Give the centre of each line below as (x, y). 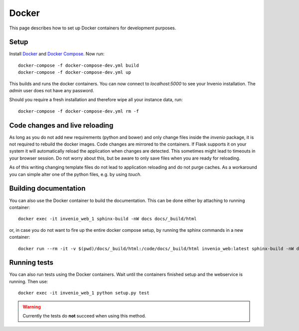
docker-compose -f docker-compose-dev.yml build (78, 65)
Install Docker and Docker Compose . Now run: (57, 54)
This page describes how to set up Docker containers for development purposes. (93, 28)
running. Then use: (29, 281)
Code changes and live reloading (61, 125)
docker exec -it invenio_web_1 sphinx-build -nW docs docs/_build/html (107, 219)
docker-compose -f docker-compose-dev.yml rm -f (78, 111)
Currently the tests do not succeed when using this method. (84, 316)
